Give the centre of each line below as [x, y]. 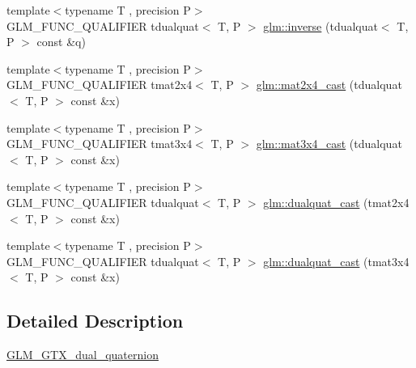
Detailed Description [95, 321]
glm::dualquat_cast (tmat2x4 [336, 202]
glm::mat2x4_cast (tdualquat [329, 85]
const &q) [61, 42]
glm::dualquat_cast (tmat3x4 [336, 261]
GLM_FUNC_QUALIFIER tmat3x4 [100, 144]
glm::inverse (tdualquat [320, 25]
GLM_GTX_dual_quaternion [83, 355]
